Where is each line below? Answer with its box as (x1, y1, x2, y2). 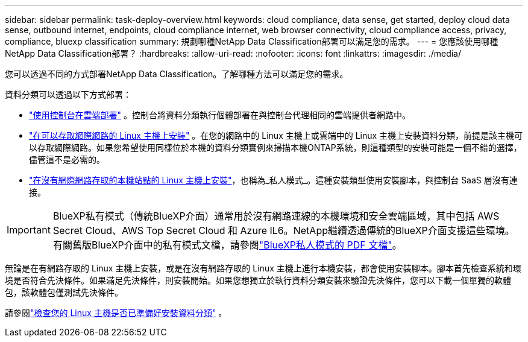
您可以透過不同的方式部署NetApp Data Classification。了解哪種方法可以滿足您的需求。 (5, 69, 348, 79)
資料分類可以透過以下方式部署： (5, 89, 131, 100)
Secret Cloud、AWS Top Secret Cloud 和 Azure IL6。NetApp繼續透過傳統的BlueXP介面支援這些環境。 (52, 224, 515, 236)
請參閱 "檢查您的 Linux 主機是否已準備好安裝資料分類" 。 (5, 308, 227, 318)
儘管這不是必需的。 (29, 154, 105, 165)
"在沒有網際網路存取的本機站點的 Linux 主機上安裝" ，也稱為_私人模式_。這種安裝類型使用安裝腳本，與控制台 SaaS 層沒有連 (29, 175, 518, 185)
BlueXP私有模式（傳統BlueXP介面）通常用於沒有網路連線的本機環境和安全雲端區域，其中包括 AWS (52, 210, 500, 222)
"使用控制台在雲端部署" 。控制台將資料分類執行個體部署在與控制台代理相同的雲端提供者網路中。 (29, 110, 410, 120)
